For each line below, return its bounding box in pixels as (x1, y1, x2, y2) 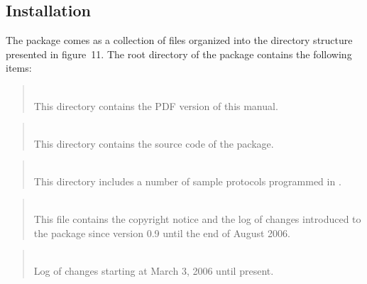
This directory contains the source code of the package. (33, 136, 274, 151)
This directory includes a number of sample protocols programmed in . (33, 173, 341, 188)
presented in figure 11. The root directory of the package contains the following (6, 46, 352, 61)
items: (6, 60, 32, 75)
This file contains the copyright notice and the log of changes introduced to (33, 212, 361, 226)
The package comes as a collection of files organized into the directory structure (6, 33, 353, 48)
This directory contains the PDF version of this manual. (33, 98, 278, 113)
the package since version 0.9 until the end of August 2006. (33, 225, 290, 240)
